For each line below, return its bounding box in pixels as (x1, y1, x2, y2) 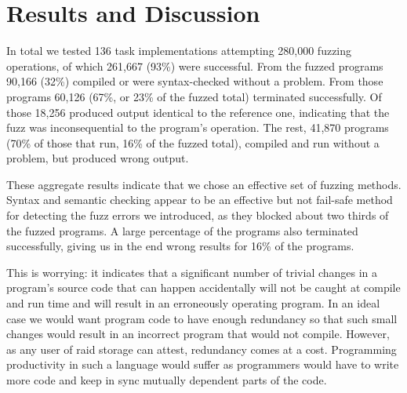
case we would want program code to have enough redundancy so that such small (6, 310, 398, 326)
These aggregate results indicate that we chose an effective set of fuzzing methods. (6, 176, 402, 192)
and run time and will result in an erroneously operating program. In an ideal (6, 295, 380, 311)
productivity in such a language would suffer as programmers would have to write (6, 356, 399, 373)
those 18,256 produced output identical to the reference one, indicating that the (6, 104, 390, 120)
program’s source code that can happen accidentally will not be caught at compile (6, 279, 401, 296)
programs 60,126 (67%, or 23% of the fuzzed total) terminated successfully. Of (6, 88, 382, 104)
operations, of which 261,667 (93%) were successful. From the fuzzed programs (6, 57, 383, 74)
